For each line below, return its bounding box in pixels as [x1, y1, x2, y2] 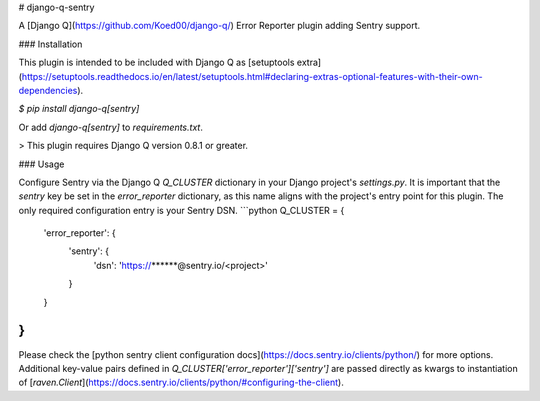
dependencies [18, 84, 78, 96]
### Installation [18, 38, 83, 50]
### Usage [18, 158, 65, 170]
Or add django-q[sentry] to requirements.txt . [18, 121, 204, 133]
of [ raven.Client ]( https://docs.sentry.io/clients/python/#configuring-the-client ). [18, 376, 344, 389]
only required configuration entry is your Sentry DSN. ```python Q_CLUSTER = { [18, 204, 345, 216]
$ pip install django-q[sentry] [18, 103, 140, 115]
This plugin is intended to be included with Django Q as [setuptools [18, 56, 295, 69]
